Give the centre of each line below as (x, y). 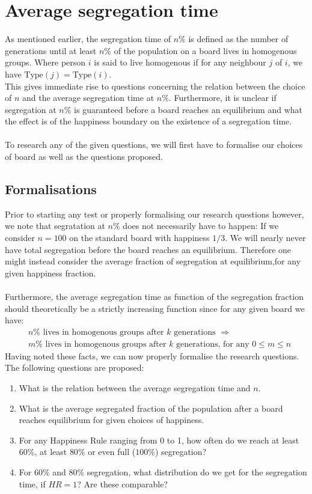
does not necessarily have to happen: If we (201, 226)
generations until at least (51, 50)
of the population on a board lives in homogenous (205, 50)
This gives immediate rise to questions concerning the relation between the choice (155, 86)
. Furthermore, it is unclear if (222, 98)
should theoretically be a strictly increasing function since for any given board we (155, 308)
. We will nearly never (265, 238)
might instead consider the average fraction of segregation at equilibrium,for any (153, 261)
